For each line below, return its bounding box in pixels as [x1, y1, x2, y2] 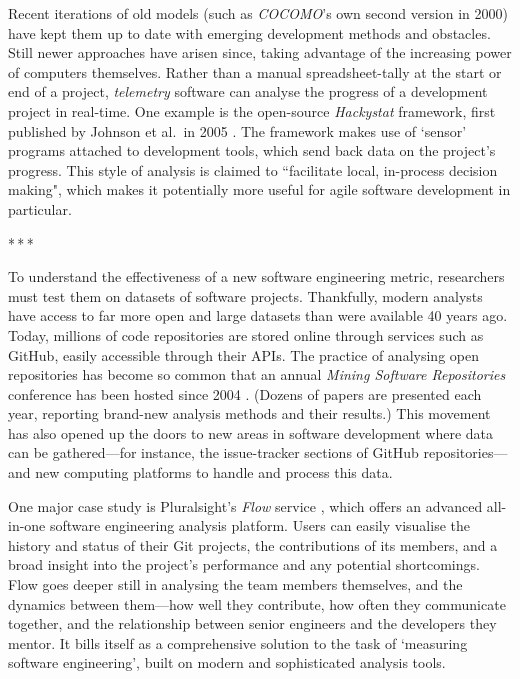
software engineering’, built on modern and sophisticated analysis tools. [8, 652, 446, 673]
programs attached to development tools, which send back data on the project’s [8, 140, 496, 161]
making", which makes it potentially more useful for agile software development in [8, 179, 511, 200]
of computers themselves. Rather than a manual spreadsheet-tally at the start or [8, 61, 502, 82]
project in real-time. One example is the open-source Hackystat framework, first [8, 100, 496, 121]
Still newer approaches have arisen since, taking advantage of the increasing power [8, 42, 512, 63]
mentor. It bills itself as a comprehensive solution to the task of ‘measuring [8, 632, 468, 653]
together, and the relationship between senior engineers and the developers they [8, 613, 497, 634]
